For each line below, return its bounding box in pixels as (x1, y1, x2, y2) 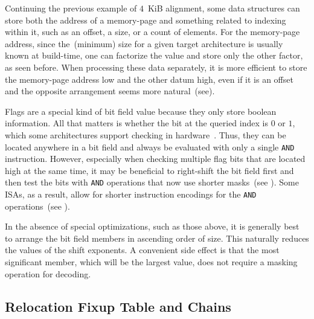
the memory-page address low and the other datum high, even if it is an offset (5, 72, 293, 85)
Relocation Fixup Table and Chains (5, 297, 231, 315)
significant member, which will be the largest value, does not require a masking (5, 256, 298, 268)
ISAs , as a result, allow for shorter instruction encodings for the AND (5, 188, 257, 201)
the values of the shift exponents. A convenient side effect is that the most (5, 243, 280, 256)
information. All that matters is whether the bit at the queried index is (5, 117, 268, 129)
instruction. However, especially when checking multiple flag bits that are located (5, 152, 306, 165)
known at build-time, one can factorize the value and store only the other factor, (5, 49, 303, 62)
